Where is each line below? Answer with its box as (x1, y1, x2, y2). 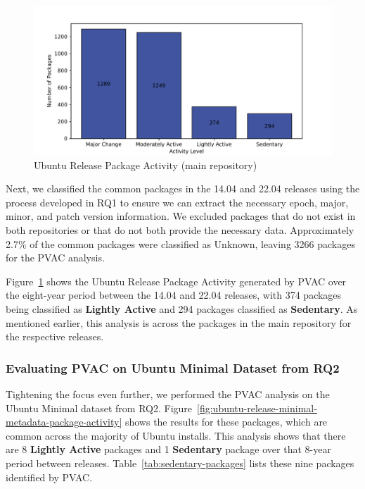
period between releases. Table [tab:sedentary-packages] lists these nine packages (6, 455, 354, 470)
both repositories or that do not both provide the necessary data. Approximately (6, 222, 354, 237)
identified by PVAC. (6, 469, 93, 484)
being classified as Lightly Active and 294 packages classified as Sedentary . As (6, 301, 358, 316)
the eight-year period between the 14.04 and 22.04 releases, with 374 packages (6, 287, 342, 302)
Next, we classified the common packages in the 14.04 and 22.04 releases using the (6, 181, 360, 196)
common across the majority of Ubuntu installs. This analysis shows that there (6, 428, 346, 442)
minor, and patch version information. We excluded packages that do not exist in (6, 209, 356, 223)
